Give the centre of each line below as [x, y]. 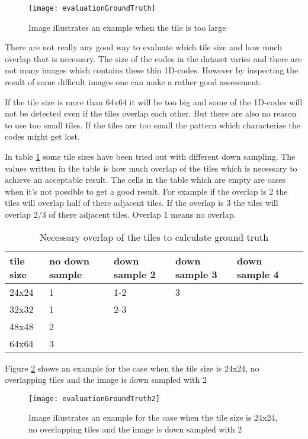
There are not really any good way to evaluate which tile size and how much [143, 47]
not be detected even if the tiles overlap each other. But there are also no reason [151, 113]
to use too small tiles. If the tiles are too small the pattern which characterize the [153, 125]
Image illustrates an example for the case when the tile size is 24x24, [153, 417]
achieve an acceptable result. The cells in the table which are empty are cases [145, 180]
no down [69, 260]
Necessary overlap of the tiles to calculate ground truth [154, 237]
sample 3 [196, 274]
